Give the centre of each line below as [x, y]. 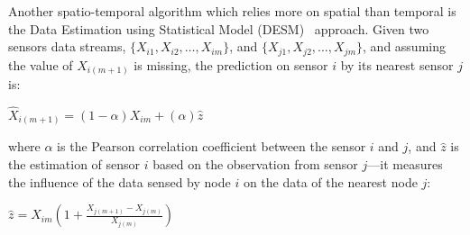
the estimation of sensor [74, 164]
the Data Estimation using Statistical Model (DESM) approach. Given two [219, 28]
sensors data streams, [67, 46]
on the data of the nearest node [330, 181]
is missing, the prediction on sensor [231, 64]
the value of [41, 64]
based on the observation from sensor [255, 164]
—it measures [405, 164]
